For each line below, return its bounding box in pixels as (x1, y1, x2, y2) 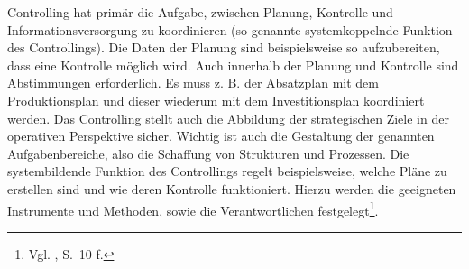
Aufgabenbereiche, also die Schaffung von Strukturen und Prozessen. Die (7, 144, 409, 162)
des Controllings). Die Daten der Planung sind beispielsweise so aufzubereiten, (7, 38, 440, 57)
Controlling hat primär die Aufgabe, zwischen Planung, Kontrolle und (7, 3, 393, 21)
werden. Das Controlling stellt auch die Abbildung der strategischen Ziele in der (7, 108, 449, 127)
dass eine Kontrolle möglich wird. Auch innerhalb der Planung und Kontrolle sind (7, 55, 459, 74)
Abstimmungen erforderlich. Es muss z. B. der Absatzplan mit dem (7, 73, 379, 92)
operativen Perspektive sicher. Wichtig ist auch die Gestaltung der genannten (7, 126, 435, 145)
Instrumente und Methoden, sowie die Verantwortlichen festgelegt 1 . (7, 198, 379, 219)
